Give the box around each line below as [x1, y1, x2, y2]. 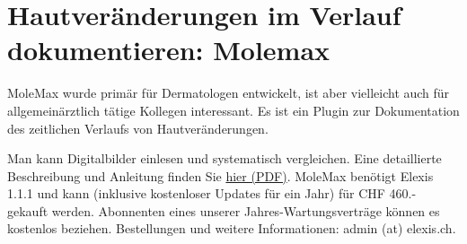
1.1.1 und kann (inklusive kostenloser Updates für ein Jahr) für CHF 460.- [7, 184, 417, 203]
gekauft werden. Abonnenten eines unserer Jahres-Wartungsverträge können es [7, 201, 440, 220]
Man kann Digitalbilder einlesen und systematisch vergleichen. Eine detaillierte [7, 149, 442, 168]
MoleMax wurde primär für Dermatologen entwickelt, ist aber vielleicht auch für [7, 83, 450, 102]
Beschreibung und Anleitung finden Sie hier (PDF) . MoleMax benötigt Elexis [7, 166, 434, 185]
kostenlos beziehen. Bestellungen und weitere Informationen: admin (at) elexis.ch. [7, 219, 456, 238]
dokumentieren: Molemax [7, 31, 330, 68]
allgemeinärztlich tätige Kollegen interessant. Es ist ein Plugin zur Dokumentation [7, 100, 460, 119]
